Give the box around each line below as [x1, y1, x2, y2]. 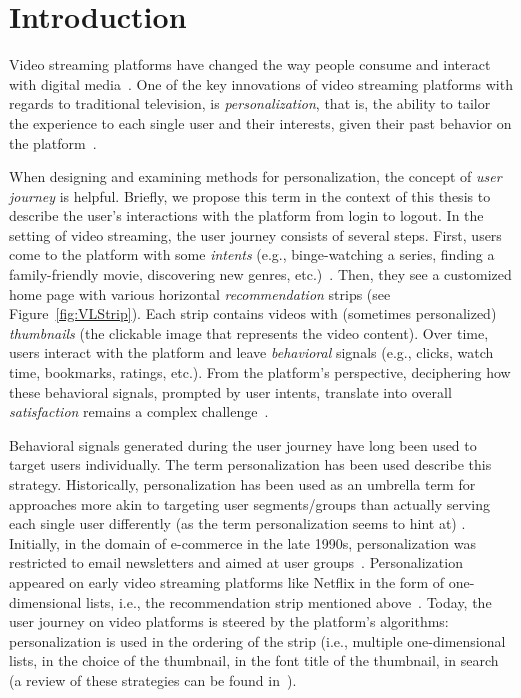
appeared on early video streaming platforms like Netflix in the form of [9, 571, 445, 592]
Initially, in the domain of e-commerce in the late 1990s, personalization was [9, 532, 476, 553]
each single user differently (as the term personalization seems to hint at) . [9, 513, 466, 534]
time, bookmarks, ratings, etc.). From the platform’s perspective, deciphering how [9, 362, 511, 383]
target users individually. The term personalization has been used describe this [9, 454, 492, 475]
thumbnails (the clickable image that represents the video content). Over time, [9, 322, 489, 343]
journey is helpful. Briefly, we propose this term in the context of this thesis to [9, 185, 491, 206]
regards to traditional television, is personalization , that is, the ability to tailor [9, 93, 491, 114]
